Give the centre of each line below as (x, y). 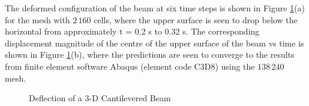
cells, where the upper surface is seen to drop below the (196, 19)
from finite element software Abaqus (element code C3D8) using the (130, 66)
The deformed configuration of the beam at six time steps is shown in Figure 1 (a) (155, 8)
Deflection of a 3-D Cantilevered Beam (100, 98)
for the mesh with (37, 19)
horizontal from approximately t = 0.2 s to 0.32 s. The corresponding (132, 31)
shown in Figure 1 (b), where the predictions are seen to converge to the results (150, 54)
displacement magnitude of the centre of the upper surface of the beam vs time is (154, 43)
